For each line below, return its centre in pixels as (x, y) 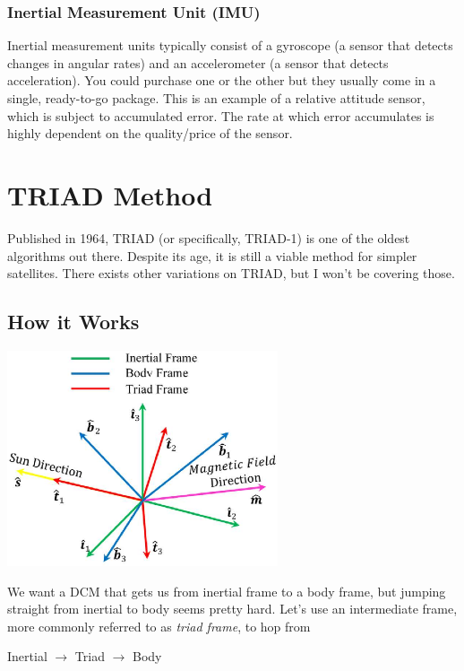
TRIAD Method (110, 194)
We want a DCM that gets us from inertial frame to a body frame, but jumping (227, 591)
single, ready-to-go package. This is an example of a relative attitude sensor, (216, 98)
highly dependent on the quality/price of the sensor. (150, 133)
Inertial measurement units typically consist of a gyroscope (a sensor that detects (230, 45)
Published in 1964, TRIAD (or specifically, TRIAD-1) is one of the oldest (209, 237)
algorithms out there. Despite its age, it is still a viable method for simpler (212, 255)
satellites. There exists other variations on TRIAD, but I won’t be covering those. (231, 273)
